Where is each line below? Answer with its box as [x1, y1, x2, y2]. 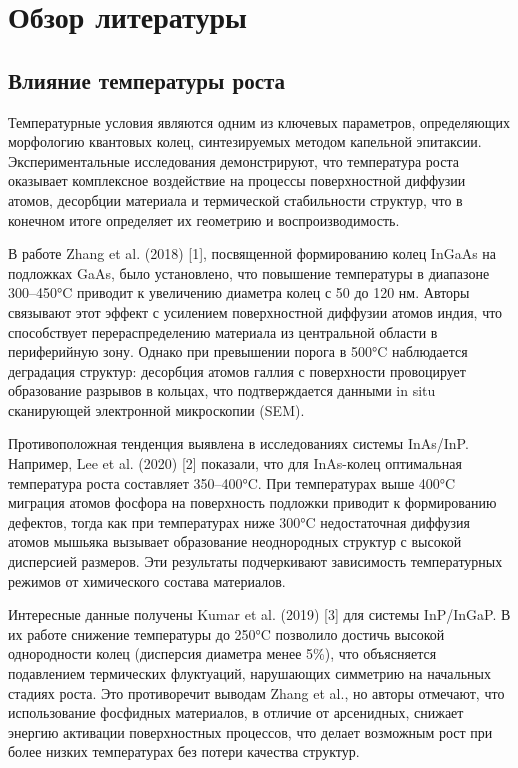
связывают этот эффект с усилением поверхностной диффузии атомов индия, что [8, 301, 503, 322]
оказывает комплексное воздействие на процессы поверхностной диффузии [8, 170, 466, 191]
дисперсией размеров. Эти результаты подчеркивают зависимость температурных [8, 551, 503, 572]
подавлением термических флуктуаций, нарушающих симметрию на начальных [8, 663, 491, 684]
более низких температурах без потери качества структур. [8, 741, 360, 762]
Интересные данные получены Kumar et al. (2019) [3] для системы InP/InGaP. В [8, 604, 511, 625]
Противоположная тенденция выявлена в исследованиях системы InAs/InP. [8, 433, 469, 454]
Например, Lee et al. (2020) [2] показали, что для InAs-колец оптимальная [8, 453, 462, 474]
